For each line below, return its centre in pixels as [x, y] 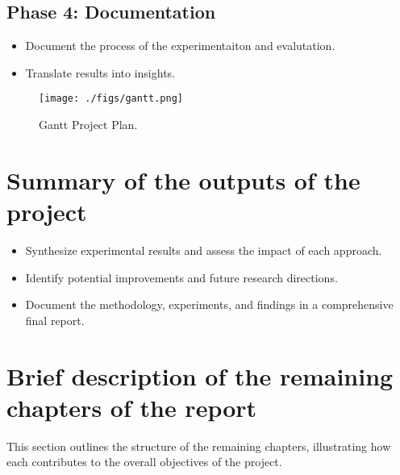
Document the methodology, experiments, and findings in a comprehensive [209, 304]
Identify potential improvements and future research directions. [181, 277]
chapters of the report [132, 407]
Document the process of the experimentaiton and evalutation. [180, 46]
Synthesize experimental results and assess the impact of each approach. [204, 250]
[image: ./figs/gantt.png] [111, 99]
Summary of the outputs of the [183, 179]
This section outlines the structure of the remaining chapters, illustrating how [199, 446]
